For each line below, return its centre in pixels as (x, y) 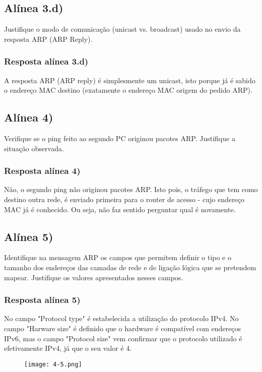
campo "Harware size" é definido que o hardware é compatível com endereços (123, 328)
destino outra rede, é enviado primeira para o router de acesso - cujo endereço (124, 199)
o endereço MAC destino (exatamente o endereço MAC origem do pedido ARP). (128, 90)
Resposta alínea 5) (42, 300)
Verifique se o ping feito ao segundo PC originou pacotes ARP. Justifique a (120, 138)
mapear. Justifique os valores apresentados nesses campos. (94, 277)
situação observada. (34, 148)
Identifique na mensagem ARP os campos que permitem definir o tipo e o (118, 257)
